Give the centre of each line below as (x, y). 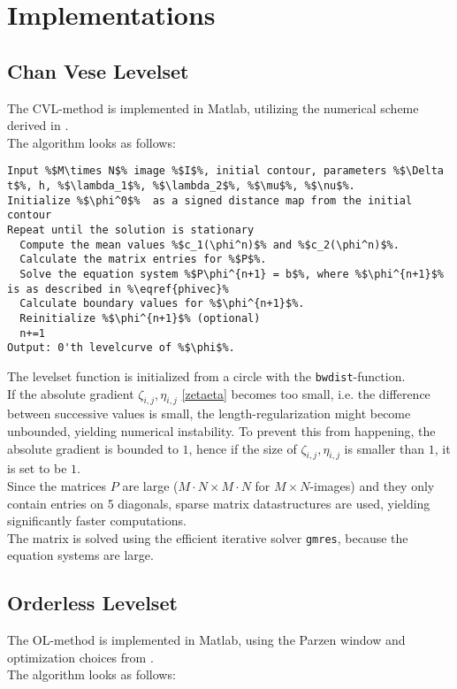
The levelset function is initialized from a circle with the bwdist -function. (206, 375)
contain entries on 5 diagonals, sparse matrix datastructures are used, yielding (219, 503)
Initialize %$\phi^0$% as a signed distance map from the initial (210, 200)
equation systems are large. (80, 555)
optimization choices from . (80, 657)
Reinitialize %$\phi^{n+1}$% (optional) (140, 318)
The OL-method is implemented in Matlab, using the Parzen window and (206, 640)
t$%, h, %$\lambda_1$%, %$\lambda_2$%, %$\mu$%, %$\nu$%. (181, 186)
